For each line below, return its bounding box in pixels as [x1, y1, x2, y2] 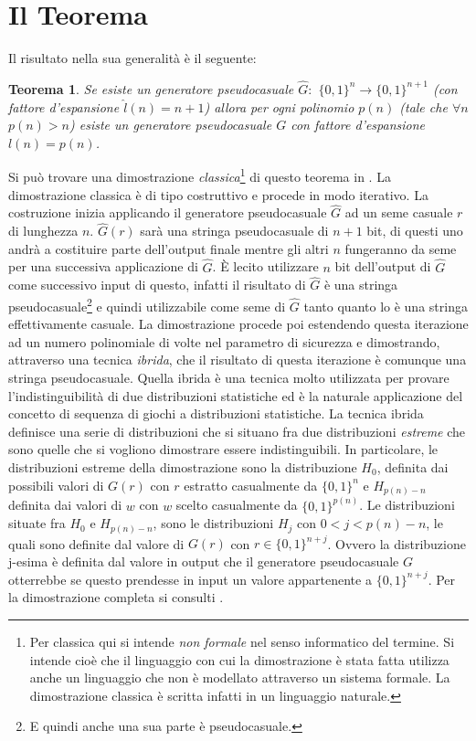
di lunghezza [8, 221, 79, 240]
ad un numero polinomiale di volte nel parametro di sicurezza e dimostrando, [8, 332, 440, 351]
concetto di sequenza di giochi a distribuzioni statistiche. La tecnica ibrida [8, 404, 424, 423]
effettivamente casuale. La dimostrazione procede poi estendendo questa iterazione [8, 314, 469, 333]
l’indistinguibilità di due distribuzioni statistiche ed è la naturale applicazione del [8, 386, 463, 405]
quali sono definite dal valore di [8, 534, 185, 553]
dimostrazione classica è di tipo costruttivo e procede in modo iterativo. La [8, 185, 428, 204]
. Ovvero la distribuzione [327, 534, 466, 553]
